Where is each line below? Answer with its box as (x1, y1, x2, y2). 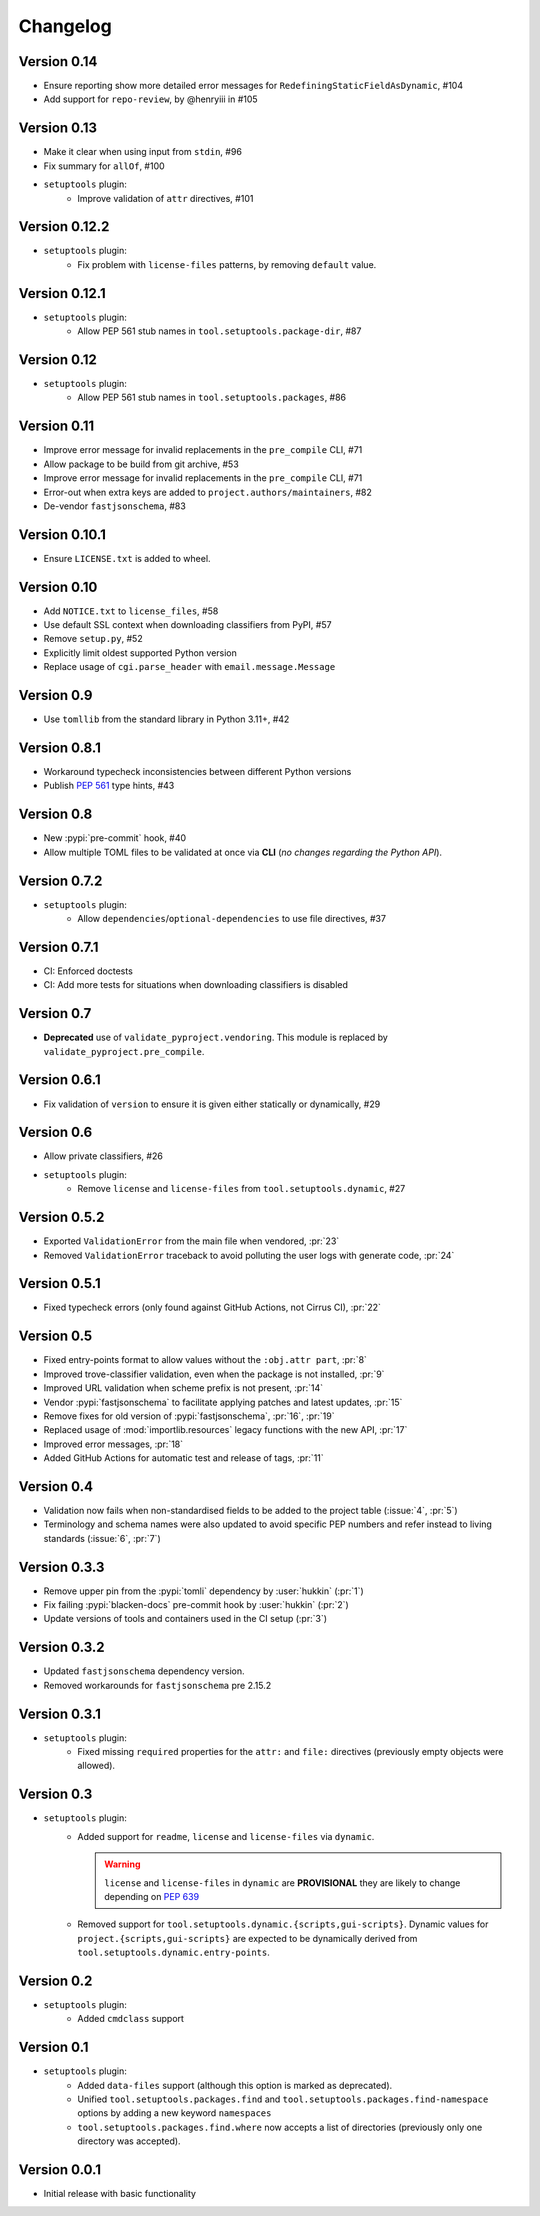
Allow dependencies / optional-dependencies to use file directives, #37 (77, 913, 387, 925)
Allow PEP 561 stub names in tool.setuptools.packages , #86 (77, 391, 347, 404)
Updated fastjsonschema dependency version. (43, 1665, 245, 1677)
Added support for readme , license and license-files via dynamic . (77, 1830, 375, 1842)
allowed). (77, 1760, 115, 1772)
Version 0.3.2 (18, 1639, 105, 1656)
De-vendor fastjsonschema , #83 (43, 500, 187, 512)
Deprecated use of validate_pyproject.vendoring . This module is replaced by (43, 1031, 389, 1044)
